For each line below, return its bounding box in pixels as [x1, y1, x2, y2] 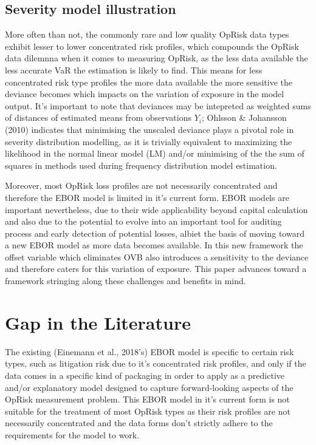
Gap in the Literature [5, 310, 191, 335]
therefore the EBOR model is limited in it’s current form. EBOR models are [5, 191, 289, 203]
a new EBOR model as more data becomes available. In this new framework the [5, 239, 303, 251]
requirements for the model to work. [5, 428, 140, 441]
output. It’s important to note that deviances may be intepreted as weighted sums [5, 99, 311, 112]
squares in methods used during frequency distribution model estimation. [5, 158, 277, 171]
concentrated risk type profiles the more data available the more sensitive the [5, 75, 292, 88]
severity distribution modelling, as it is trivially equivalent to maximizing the [5, 135, 292, 148]
